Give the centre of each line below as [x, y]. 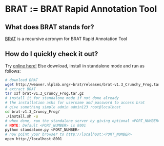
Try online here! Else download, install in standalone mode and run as [75, 66]
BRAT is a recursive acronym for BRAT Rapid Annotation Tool [66, 39]
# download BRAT [21, 80]
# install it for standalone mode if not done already [62, 98]
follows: [13, 71]
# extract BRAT [20, 89]
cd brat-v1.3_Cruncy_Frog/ [32, 112]
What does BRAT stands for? [50, 27]
